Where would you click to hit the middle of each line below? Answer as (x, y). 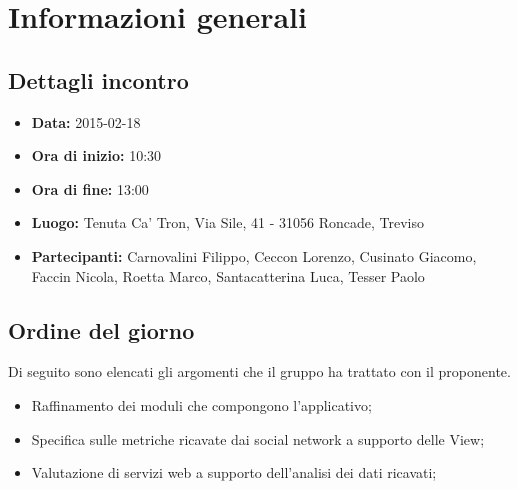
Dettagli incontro (98, 79)
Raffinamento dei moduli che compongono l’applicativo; (201, 404)
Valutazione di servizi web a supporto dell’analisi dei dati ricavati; (234, 472)
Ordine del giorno (101, 329)
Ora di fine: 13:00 (90, 188)
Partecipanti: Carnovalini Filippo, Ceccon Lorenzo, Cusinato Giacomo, (254, 255)
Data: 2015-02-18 (86, 121)
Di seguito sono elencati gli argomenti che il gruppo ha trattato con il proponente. (259, 371)
